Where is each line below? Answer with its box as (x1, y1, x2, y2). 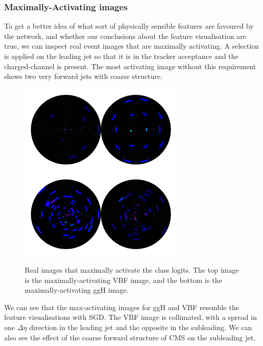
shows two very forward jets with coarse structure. (4, 71, 163, 82)
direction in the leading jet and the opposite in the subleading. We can (29, 321, 252, 332)
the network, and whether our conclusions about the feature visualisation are (4, 30, 247, 41)
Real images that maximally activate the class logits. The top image (25, 264, 239, 275)
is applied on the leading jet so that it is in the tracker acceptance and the (4, 51, 239, 61)
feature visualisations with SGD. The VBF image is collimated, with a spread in (4, 312, 257, 322)
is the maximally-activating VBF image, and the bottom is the (25, 274, 222, 285)
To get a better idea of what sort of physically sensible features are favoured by (4, 21, 254, 31)
